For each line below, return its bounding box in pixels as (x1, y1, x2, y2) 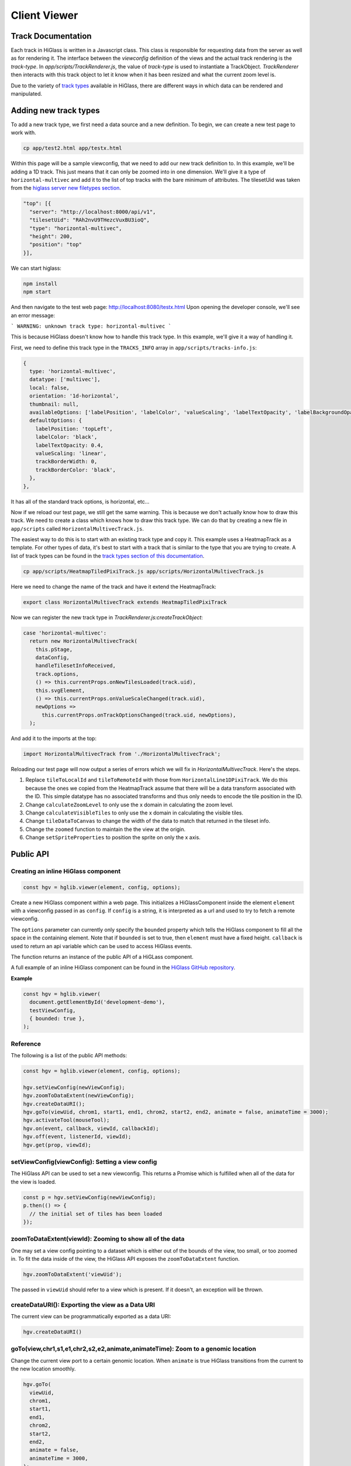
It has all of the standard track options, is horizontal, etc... (11, 498, 150, 505)
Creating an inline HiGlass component (11, 867, 121, 875)
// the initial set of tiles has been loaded (29, 1210, 162, 1217)
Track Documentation (11, 31, 92, 41)
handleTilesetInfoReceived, (35, 663, 116, 669)
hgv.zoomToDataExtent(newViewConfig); (23, 1092, 135, 1099)
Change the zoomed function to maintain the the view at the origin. (25, 826, 186, 833)
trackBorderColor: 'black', (35, 466, 116, 473)
